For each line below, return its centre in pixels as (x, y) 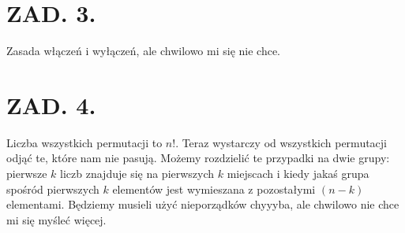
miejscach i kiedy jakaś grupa (298, 174)
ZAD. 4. (51, 104)
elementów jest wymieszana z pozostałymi (214, 189)
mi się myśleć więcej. (56, 219)
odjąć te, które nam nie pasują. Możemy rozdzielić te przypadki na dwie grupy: (198, 158)
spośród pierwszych (53, 189)
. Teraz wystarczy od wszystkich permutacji (281, 142)
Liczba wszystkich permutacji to (84, 142)
